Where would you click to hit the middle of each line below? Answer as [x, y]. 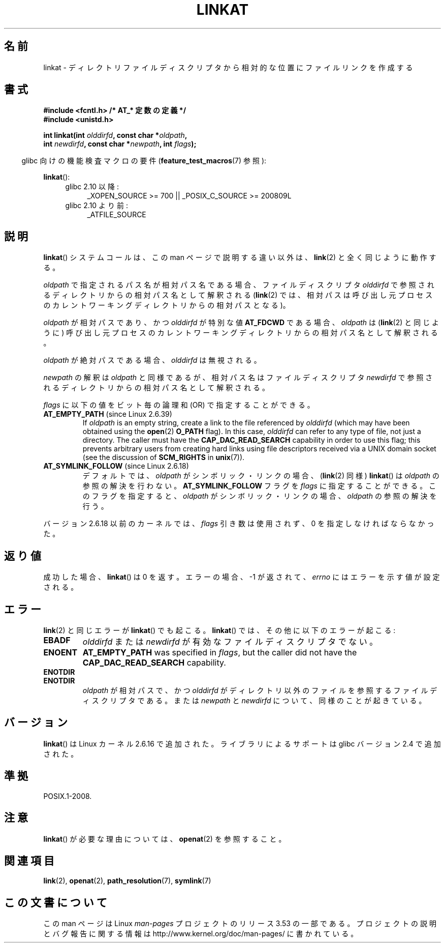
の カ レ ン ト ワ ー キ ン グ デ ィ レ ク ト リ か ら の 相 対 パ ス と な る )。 [167, 305]
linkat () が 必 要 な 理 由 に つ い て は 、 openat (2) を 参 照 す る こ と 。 [165, 839]
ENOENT [60, 652]
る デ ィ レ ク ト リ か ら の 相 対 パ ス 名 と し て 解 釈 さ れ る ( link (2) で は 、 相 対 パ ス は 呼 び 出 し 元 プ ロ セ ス [238, 295]
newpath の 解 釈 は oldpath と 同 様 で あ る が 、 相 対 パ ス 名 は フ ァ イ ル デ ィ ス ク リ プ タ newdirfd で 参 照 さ [238, 378]
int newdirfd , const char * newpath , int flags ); [120, 144]
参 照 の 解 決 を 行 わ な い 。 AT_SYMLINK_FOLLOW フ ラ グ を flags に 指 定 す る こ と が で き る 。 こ [259, 486]
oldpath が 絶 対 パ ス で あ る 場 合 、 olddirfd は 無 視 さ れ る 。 [152, 360]
